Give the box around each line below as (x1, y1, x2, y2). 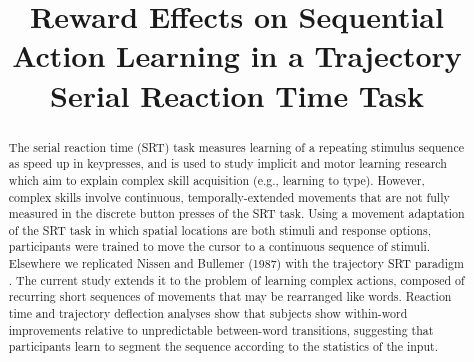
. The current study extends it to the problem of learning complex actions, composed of (8, 271, 465, 288)
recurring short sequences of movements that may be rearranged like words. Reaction (8, 288, 452, 305)
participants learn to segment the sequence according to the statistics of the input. (8, 338, 438, 355)
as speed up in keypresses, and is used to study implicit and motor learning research (8, 155, 447, 172)
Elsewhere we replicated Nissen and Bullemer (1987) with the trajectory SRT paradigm (8, 255, 464, 272)
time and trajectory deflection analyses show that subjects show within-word (8, 305, 408, 322)
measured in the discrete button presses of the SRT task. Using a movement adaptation (8, 205, 465, 222)
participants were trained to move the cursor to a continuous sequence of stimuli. (8, 238, 431, 255)
